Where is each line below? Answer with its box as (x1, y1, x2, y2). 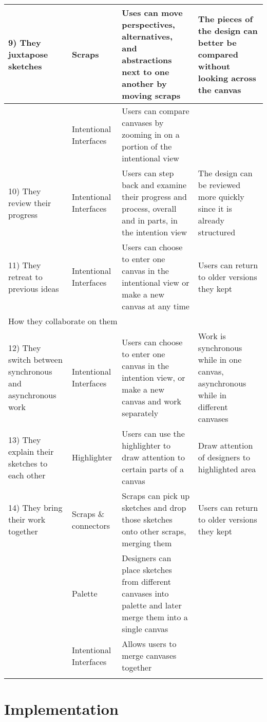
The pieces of (198, 12, 253, 25)
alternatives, (122, 30, 173, 42)
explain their (8, 445, 54, 457)
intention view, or (122, 371, 185, 383)
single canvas (122, 623, 168, 635)
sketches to (8, 457, 48, 469)
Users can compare (122, 105, 189, 117)
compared (198, 48, 238, 60)
